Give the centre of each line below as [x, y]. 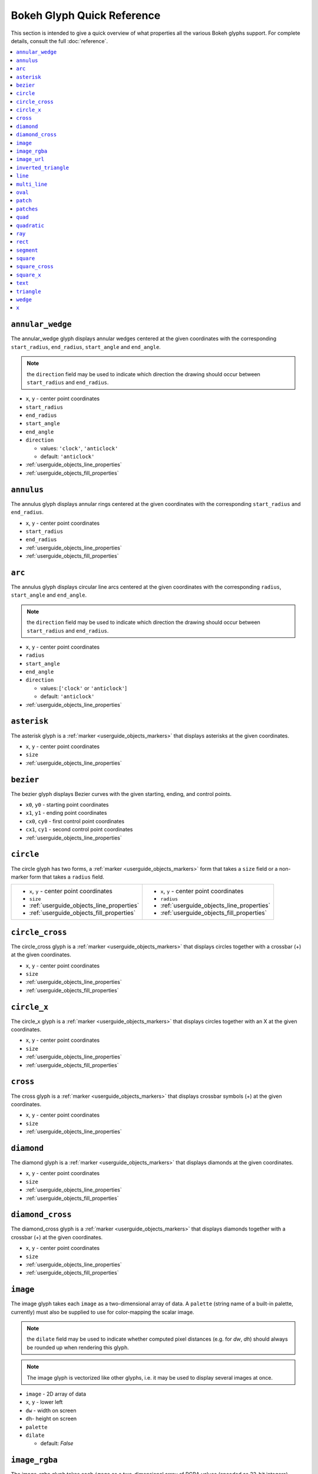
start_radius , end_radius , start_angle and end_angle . [86, 347]
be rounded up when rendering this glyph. [78, 1347]
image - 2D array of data [56, 1394]
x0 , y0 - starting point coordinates [67, 805]
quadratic [30, 225]
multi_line [32, 184]
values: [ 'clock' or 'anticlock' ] [84, 688]
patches [27, 209]
